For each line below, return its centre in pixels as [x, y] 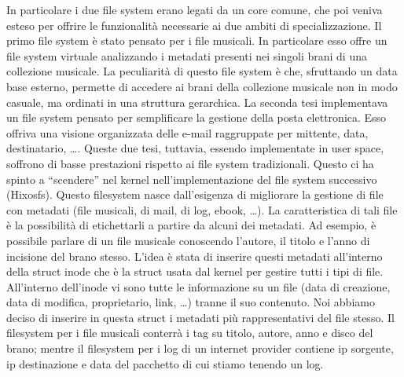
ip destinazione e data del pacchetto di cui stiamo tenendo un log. [165, 363]
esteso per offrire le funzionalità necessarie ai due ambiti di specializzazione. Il [194, 25]
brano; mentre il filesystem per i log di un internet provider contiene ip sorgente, [200, 348]
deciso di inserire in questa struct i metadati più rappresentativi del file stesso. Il [200, 317]
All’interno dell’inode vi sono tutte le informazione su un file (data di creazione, [198, 286]
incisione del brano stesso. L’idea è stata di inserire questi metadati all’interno [195, 256]
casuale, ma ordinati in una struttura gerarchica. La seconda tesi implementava [197, 102]
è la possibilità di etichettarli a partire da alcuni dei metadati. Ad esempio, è [191, 225]
